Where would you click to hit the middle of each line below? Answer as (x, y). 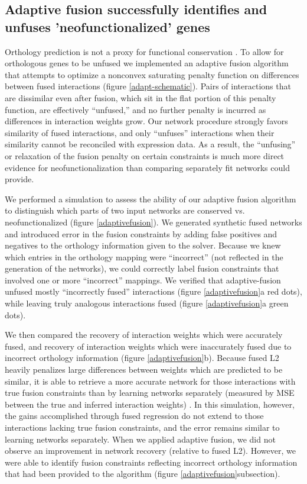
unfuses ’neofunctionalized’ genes (107, 26)
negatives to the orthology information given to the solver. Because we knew (143, 245)
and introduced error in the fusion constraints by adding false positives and (141, 233)
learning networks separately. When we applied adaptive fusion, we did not (140, 439)
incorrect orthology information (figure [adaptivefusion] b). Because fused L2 (142, 358)
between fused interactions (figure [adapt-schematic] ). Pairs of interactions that (148, 86)
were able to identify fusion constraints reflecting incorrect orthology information (151, 462)
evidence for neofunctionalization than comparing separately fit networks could (147, 167)
